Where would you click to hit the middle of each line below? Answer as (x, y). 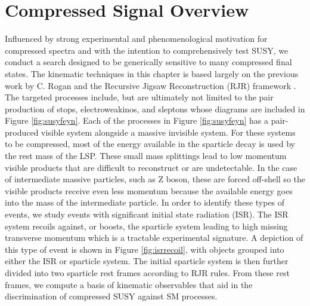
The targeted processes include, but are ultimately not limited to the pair (139, 97)
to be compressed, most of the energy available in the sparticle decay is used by (150, 144)
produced (22, 132)
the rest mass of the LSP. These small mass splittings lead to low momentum (146, 156)
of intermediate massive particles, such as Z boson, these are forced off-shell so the (155, 179)
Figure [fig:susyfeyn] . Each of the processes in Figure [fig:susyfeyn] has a (137, 120)
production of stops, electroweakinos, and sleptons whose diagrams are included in (155, 108)
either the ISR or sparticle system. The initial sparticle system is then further (147, 261)
